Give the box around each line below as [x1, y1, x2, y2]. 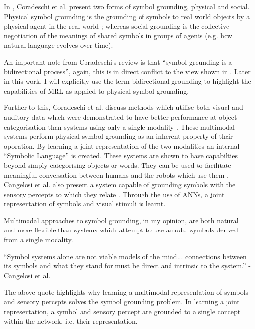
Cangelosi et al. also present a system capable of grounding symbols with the [4, 179, 236, 190]
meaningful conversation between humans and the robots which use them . [4, 169, 228, 180]
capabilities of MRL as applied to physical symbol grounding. [4, 85, 189, 96]
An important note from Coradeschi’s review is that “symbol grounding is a [4, 56, 232, 66]
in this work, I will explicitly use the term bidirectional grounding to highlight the [4, 76, 251, 86]
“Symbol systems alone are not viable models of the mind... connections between [4, 251, 247, 261]
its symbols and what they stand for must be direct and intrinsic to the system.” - [4, 261, 251, 271]
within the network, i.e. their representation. [4, 316, 138, 326]
